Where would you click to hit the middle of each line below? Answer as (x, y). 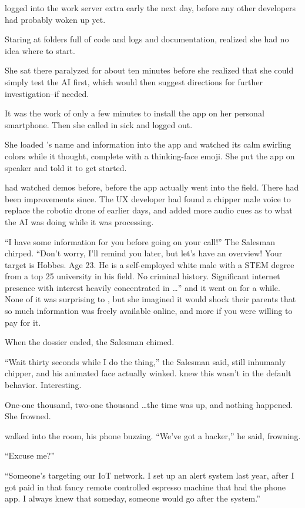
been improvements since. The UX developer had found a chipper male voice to (148, 198)
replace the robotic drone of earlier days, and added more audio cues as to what (149, 210)
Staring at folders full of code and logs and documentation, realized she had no (147, 39)
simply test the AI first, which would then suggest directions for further (134, 81)
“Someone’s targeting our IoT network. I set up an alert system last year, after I (150, 475)
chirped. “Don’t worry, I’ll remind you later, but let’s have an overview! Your (144, 253)
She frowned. (28, 416)
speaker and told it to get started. (66, 167)
